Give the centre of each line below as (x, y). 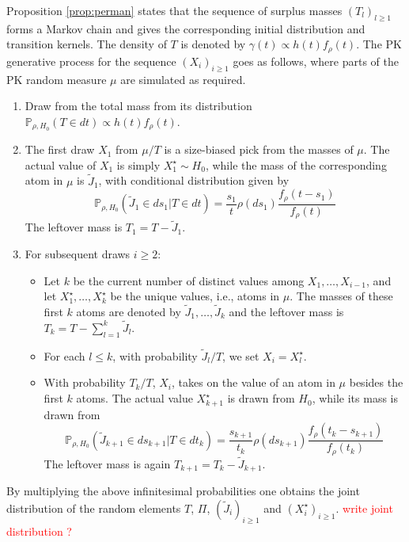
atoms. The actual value (134, 398)
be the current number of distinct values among (189, 280)
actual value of (61, 164)
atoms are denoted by (129, 312)
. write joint (364, 508)
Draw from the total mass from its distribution (138, 106)
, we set (241, 355)
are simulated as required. (183, 79)
